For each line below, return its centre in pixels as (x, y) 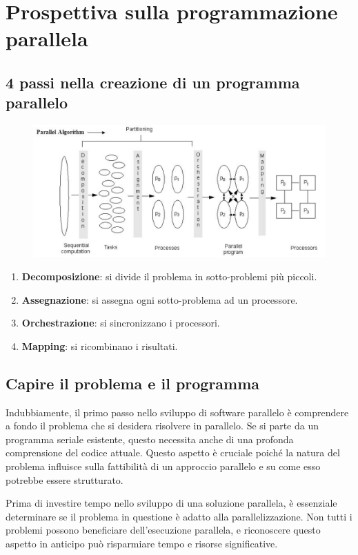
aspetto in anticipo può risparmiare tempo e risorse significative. (142, 543)
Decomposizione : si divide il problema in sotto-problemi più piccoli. (169, 276)
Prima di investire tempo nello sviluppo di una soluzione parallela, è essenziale (171, 503)
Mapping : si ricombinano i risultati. (100, 345)
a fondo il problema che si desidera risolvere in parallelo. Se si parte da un (162, 426)
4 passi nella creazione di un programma (153, 82)
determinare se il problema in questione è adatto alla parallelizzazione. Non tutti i (179, 516)
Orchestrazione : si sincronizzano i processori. (121, 323)
